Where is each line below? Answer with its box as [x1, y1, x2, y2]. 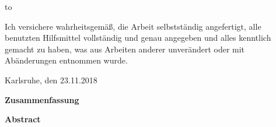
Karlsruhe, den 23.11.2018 [5, 73, 97, 86]
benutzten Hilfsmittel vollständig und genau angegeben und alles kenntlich [5, 31, 271, 44]
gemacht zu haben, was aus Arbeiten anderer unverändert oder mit [5, 43, 245, 55]
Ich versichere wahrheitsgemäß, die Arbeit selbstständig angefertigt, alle [5, 20, 261, 32]
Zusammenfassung [5, 93, 79, 105]
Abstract [5, 113, 41, 125]
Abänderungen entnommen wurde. [5, 54, 128, 66]
